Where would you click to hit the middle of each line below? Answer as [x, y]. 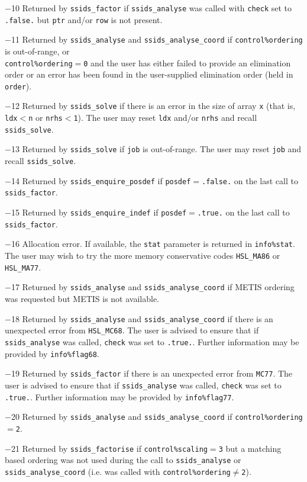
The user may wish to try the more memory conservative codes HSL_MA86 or [143, 256]
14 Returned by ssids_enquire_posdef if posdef [101, 180]
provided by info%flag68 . [52, 353]
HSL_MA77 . [23, 267]
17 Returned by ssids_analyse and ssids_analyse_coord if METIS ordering [153, 287]
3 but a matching [250, 448]
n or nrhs [46, 118]
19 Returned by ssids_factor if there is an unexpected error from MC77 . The [152, 373]
